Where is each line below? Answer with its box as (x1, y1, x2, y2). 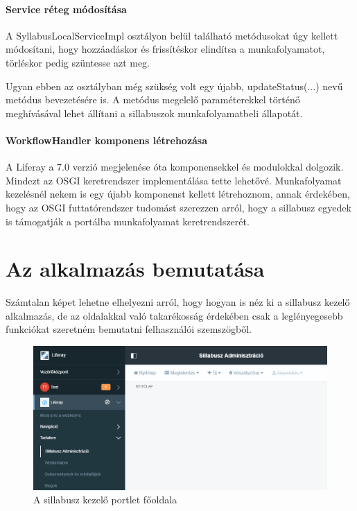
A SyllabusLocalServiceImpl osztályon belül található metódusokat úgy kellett (6, 28, 338, 42)
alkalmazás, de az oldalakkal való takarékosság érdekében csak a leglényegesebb (6, 308, 343, 322)
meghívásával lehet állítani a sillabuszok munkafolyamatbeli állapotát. (6, 105, 303, 120)
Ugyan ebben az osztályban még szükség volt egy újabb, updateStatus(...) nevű (6, 78, 343, 93)
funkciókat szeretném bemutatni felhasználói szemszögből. (6, 322, 252, 336)
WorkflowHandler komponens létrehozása (6, 132, 208, 147)
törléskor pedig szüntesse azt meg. (6, 55, 150, 69)
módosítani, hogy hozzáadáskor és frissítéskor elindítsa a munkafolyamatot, (6, 42, 325, 56)
